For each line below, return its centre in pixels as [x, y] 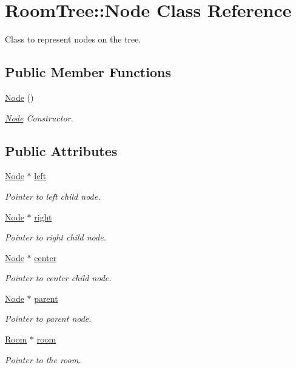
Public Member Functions [88, 72]
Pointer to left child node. [53, 196]
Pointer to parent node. [48, 319]
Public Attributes [61, 150]
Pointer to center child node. [58, 278]
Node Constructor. [39, 118]
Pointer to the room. [43, 359]
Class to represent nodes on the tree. [73, 39]
